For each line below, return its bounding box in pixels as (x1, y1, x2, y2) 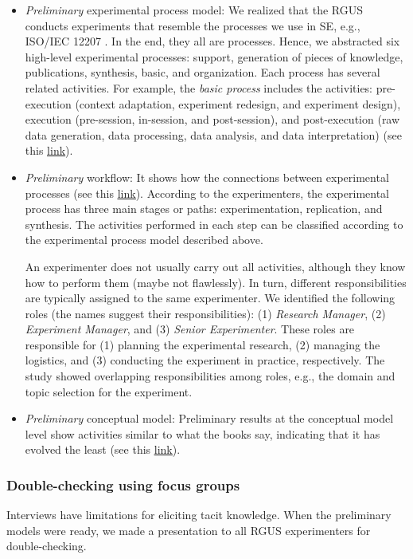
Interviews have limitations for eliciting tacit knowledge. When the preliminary (6, 506, 392, 523)
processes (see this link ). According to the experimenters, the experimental (25, 184, 389, 201)
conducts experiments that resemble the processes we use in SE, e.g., (25, 17, 360, 33)
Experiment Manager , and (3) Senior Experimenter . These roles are (25, 321, 355, 337)
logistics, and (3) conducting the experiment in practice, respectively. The (25, 352, 385, 368)
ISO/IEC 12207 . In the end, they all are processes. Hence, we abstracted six (25, 33, 400, 49)
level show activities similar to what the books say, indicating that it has (25, 425, 380, 442)
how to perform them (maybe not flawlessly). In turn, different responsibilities (25, 274, 407, 290)
